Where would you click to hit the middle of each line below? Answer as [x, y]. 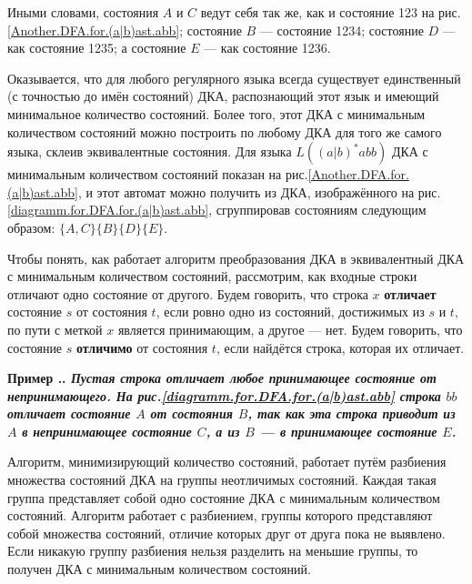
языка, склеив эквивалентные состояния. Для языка [150, 151]
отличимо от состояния [142, 347]
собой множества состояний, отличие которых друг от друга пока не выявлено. [226, 533]
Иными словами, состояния [83, 12]
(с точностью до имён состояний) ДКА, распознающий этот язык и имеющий [223, 96]
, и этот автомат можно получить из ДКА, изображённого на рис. [259, 191]
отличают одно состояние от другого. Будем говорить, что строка [188, 293]
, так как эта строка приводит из [351, 413]
